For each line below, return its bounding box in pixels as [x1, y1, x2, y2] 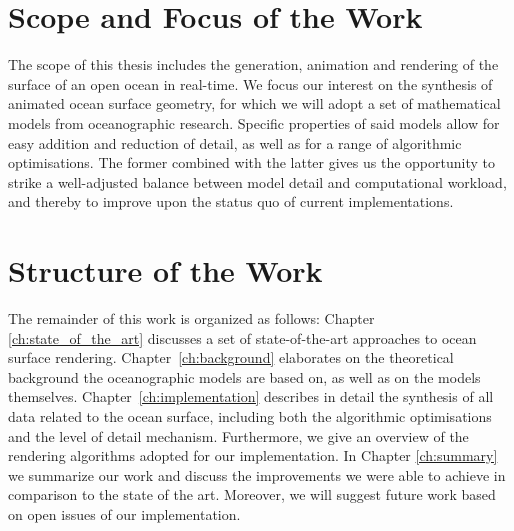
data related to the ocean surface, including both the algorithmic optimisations [8, 405, 492, 426]
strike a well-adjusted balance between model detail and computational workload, [8, 171, 507, 192]
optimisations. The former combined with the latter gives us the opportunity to [8, 152, 495, 173]
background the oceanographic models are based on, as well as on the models [8, 366, 481, 387]
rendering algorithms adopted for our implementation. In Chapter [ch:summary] [8, 445, 498, 466]
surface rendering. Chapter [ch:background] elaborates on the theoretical [8, 347, 454, 368]
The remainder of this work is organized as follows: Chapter [8, 308, 375, 328]
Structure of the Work [8, 250, 323, 291]
